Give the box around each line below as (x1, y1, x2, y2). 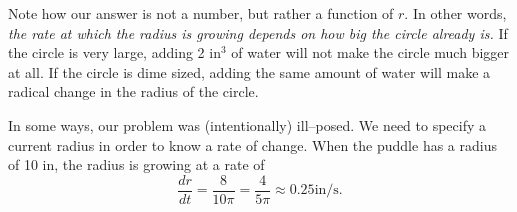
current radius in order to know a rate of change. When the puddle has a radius (8, 134, 497, 155)
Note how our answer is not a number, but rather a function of (8, 3, 394, 23)
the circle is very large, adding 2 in (8, 42, 221, 63)
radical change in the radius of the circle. (8, 81, 259, 102)
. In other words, (404, 3, 507, 23)
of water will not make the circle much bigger (231, 42, 510, 63)
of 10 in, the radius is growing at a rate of (8, 154, 265, 175)
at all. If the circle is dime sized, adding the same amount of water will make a (8, 61, 491, 82)
